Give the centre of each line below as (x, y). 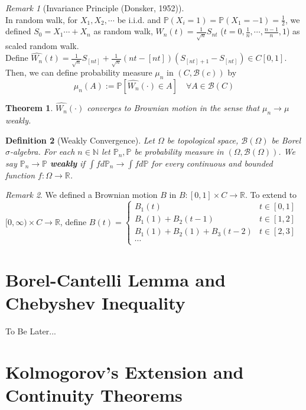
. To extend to (271, 195)
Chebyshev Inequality (95, 302)
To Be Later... (31, 331)
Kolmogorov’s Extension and (125, 371)
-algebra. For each (43, 152)
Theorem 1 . (29, 108)
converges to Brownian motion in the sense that (173, 108)
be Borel (286, 140)
